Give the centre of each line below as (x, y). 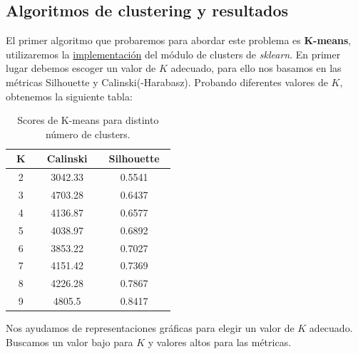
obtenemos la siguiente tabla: (69, 96)
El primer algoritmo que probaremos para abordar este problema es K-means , (179, 40)
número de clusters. (88, 134)
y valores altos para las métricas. (220, 342)
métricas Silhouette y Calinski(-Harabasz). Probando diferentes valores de (167, 82)
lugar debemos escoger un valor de (81, 68)
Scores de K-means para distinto (88, 120)
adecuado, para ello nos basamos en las (256, 68)
